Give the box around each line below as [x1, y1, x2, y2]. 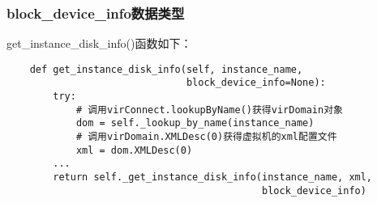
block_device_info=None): [186, 77, 326, 89]
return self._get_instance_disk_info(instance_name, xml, [53, 171, 373, 184]
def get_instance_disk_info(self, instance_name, [29, 63, 303, 75]
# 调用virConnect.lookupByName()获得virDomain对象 [75, 104, 343, 116]
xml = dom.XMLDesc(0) [75, 144, 193, 156]
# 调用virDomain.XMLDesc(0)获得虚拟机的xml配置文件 [75, 131, 337, 143]
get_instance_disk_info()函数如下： [6, 35, 192, 52]
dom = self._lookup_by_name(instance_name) [75, 117, 315, 129]
